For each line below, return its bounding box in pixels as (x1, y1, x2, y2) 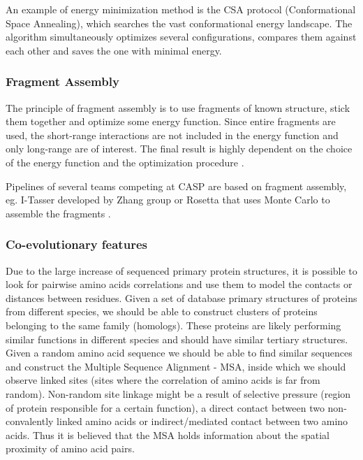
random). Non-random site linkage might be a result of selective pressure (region (6, 386, 351, 401)
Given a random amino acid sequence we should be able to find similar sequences (6, 345, 353, 360)
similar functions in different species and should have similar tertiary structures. (6, 331, 348, 346)
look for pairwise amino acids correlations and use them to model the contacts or (6, 277, 353, 292)
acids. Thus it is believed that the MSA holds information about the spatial (6, 427, 330, 442)
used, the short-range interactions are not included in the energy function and (6, 127, 339, 142)
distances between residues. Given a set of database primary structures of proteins (6, 290, 357, 305)
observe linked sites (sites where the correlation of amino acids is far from (6, 373, 320, 387)
